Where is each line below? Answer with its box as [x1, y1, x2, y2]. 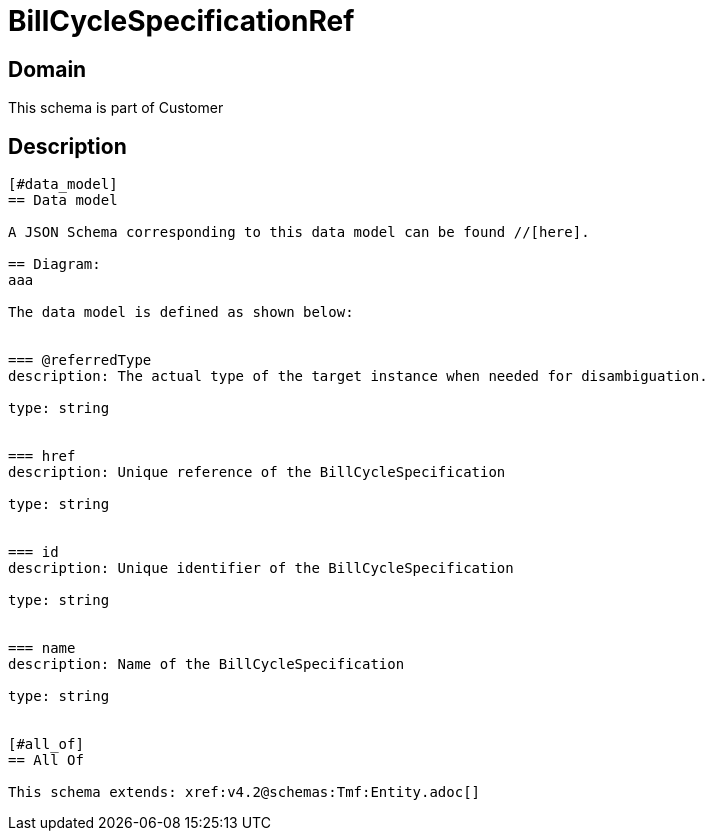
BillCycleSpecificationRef [8, 4, 355, 38]
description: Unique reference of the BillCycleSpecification [8, 464, 506, 481]
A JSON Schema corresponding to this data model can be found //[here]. [8, 224, 590, 241]
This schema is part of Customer [8, 99, 224, 117]
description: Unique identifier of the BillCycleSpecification [8, 560, 514, 577]
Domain [8, 56, 87, 82]
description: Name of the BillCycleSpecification [8, 656, 405, 673]
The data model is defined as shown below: [8, 304, 354, 321]
